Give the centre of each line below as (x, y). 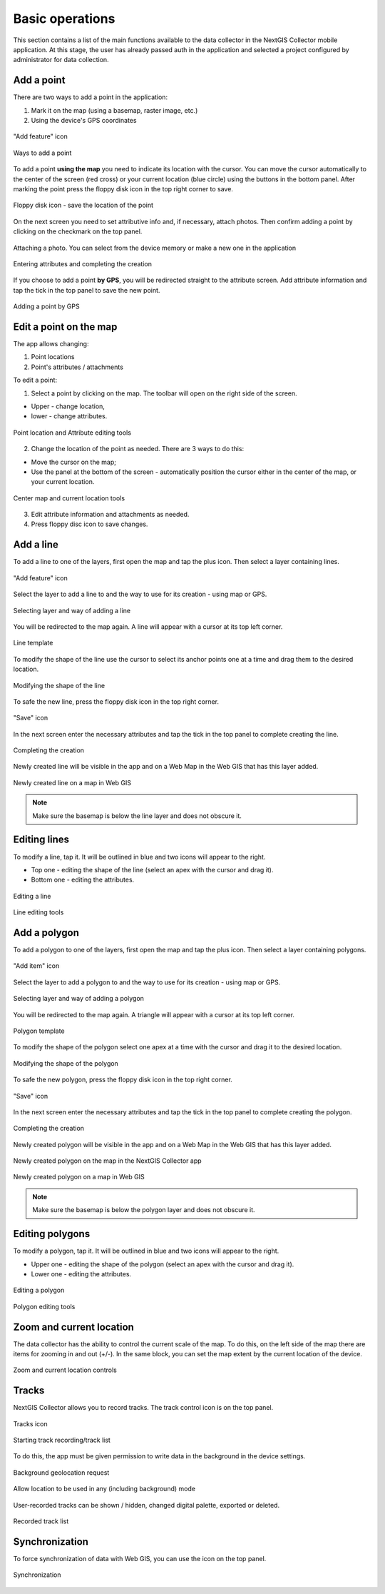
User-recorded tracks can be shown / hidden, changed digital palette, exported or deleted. (147, 1505)
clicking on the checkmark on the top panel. (78, 231)
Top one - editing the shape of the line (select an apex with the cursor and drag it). (152, 869)
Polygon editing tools (44, 1306)
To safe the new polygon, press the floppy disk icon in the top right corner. (123, 1080)
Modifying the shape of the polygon (66, 1063)
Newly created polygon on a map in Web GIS (79, 1177)
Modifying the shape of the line (59, 685)
